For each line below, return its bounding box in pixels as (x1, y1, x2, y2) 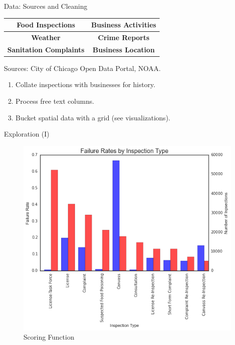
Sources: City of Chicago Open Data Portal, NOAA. (4, 63, 161, 73)
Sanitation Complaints (7, 44, 85, 54)
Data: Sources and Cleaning (4, 1, 88, 11)
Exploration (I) (4, 129, 49, 139)
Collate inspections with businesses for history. (15, 79, 156, 90)
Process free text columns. (15, 96, 94, 106)
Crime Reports (98, 32, 150, 42)
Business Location (93, 44, 155, 54)
